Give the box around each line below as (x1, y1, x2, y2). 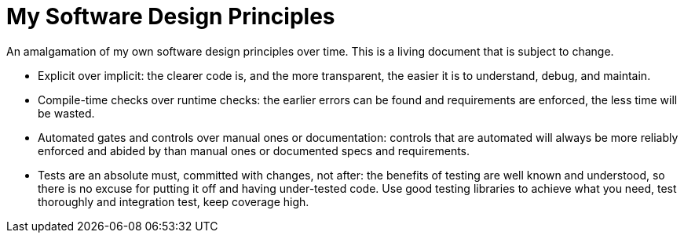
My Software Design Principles (6, 3, 335, 30)
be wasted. (38, 106, 95, 120)
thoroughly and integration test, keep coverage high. (38, 194, 309, 208)
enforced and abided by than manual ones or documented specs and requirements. (38, 143, 470, 158)
